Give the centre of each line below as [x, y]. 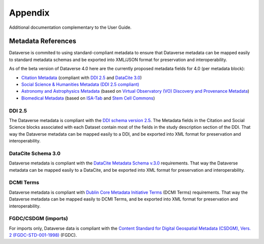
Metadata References [43, 41]
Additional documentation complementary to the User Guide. [70, 27]
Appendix [29, 13]
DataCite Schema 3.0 [35, 153]
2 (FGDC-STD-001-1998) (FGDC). [43, 235]
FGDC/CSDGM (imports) [39, 219]
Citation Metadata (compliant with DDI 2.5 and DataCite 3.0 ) [81, 78]
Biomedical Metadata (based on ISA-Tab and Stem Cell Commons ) [88, 98]
